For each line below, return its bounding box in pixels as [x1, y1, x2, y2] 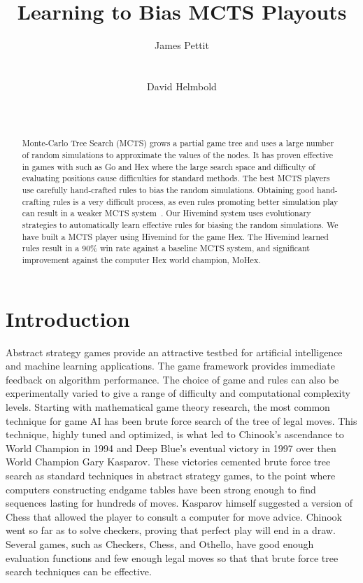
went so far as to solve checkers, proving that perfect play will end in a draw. [6, 523, 336, 538]
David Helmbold [147, 78, 217, 93]
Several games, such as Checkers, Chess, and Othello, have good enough [6, 536, 314, 551]
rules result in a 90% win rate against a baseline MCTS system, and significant [22, 242, 310, 254]
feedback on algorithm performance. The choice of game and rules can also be [6, 372, 339, 386]
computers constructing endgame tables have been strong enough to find [6, 482, 316, 496]
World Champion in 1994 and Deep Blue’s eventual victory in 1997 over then [6, 440, 336, 455]
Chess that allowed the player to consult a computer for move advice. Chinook [6, 509, 342, 524]
